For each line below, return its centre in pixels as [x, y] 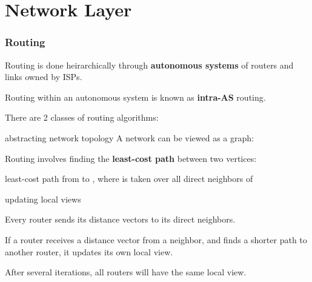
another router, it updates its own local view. [89, 251]
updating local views [43, 199]
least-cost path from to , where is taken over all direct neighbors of [129, 179]
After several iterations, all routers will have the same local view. [126, 272]
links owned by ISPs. [44, 77]
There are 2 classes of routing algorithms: [82, 117]
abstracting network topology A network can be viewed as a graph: [129, 137]
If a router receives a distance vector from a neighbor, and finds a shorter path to [156, 239]
